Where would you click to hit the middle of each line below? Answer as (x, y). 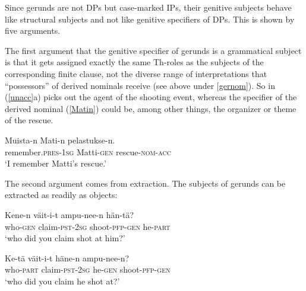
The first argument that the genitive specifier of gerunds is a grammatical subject (153, 50)
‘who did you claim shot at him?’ (65, 238)
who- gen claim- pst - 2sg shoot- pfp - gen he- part (88, 226)
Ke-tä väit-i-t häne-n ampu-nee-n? (67, 258)
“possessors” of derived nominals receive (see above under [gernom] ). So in (140, 85)
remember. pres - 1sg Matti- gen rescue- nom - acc (88, 151)
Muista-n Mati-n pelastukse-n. (60, 140)
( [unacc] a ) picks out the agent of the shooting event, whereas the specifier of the (151, 97)
